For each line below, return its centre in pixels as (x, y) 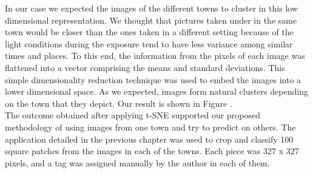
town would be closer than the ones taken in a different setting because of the (149, 32)
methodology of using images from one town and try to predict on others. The (150, 127)
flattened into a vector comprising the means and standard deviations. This (145, 67)
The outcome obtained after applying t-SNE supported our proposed (133, 115)
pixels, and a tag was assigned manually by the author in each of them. (137, 162)
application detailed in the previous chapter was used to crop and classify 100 (149, 139)
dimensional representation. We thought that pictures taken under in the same (151, 20)
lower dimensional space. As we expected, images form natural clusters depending (156, 91)
